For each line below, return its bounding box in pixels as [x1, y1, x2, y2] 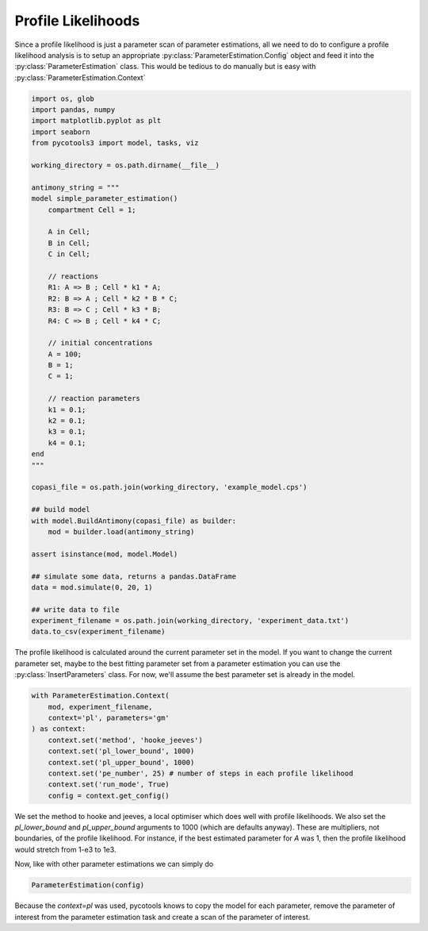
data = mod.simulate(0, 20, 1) [31, 583, 154, 591]
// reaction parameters [48, 394, 140, 403]
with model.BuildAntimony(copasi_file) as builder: [31, 516, 237, 525]
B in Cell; [48, 238, 90, 248]
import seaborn [31, 127, 90, 137]
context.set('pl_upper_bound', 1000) [48, 758, 195, 767]
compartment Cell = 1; [48, 205, 136, 214]
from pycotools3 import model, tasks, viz [31, 139, 199, 148]
